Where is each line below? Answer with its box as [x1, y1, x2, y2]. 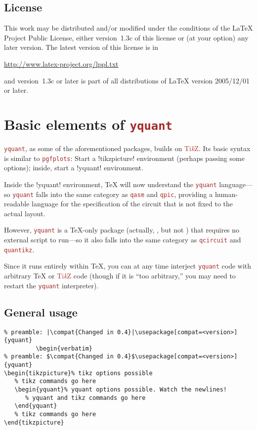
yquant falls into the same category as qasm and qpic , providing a [12, 189, 213, 199]
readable [4, 198, 30, 209]
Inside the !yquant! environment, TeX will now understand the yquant [4, 179, 217, 189]
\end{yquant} [14, 402, 57, 410]
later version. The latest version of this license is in [4, 42, 159, 52]
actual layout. [4, 208, 45, 218]
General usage [4, 304, 78, 319]
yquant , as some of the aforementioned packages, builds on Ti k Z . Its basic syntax [4, 143, 251, 154]
